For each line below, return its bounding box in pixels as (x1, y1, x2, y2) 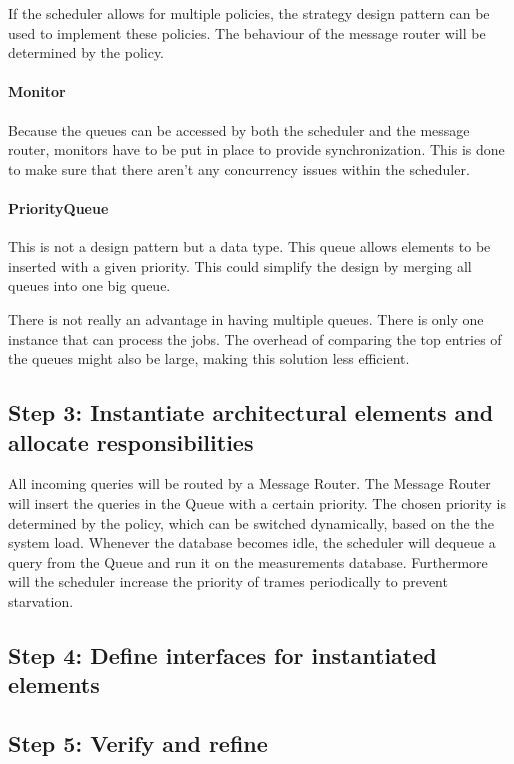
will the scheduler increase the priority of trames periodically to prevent (8, 571, 448, 592)
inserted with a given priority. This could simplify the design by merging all (8, 255, 472, 276)
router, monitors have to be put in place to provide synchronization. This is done (8, 139, 505, 160)
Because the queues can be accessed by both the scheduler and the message (8, 119, 470, 140)
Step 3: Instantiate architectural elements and (8, 397, 494, 428)
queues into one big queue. (8, 275, 171, 296)
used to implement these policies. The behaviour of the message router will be (8, 22, 486, 43)
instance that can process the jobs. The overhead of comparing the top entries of (8, 328, 502, 349)
